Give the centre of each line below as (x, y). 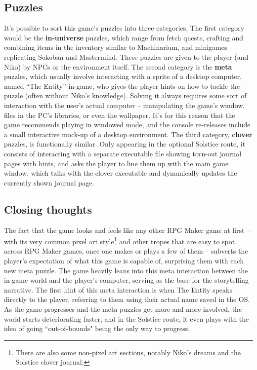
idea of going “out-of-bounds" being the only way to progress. (97, 328)
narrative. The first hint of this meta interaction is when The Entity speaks (118, 289)
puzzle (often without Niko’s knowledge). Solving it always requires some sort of (125, 95)
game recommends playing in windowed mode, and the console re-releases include (127, 125)
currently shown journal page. (49, 182)
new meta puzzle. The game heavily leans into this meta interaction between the (126, 270)
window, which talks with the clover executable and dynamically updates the (121, 173)
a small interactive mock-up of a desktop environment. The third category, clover (128, 134)
